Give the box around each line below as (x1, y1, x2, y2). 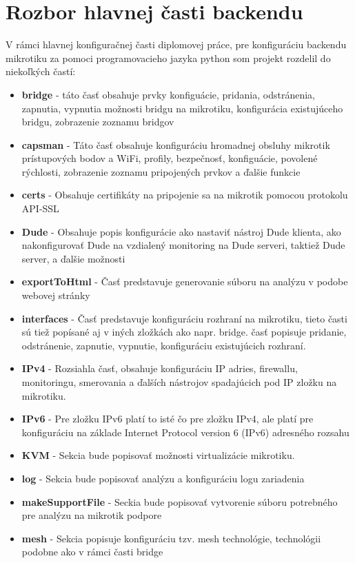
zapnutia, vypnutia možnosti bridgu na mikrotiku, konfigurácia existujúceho (21, 101, 343, 115)
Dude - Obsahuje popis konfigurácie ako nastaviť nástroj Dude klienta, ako (21, 224, 341, 238)
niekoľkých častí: (6, 64, 76, 79)
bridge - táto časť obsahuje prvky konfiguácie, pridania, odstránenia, (21, 87, 315, 101)
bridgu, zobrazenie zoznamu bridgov (21, 114, 174, 129)
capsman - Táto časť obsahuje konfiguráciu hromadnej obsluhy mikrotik (21, 137, 330, 152)
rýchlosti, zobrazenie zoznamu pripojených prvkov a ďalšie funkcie (21, 164, 301, 178)
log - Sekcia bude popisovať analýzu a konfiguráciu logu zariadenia (21, 471, 305, 485)
